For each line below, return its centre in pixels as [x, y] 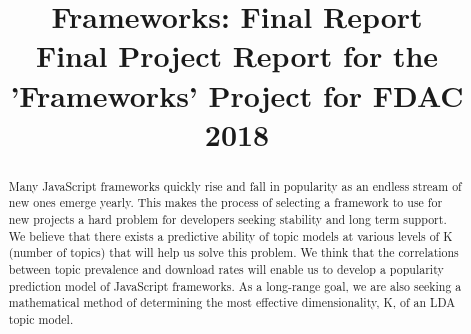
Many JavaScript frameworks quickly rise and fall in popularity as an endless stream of [235, 185]
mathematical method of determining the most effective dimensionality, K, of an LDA [232, 302]
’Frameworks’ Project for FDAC [237, 94]
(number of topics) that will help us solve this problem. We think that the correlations [233, 252]
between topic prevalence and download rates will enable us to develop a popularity [226, 269]
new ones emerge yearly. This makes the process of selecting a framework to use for [225, 202]
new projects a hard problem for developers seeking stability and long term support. [227, 219]
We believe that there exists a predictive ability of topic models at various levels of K [230, 235]
